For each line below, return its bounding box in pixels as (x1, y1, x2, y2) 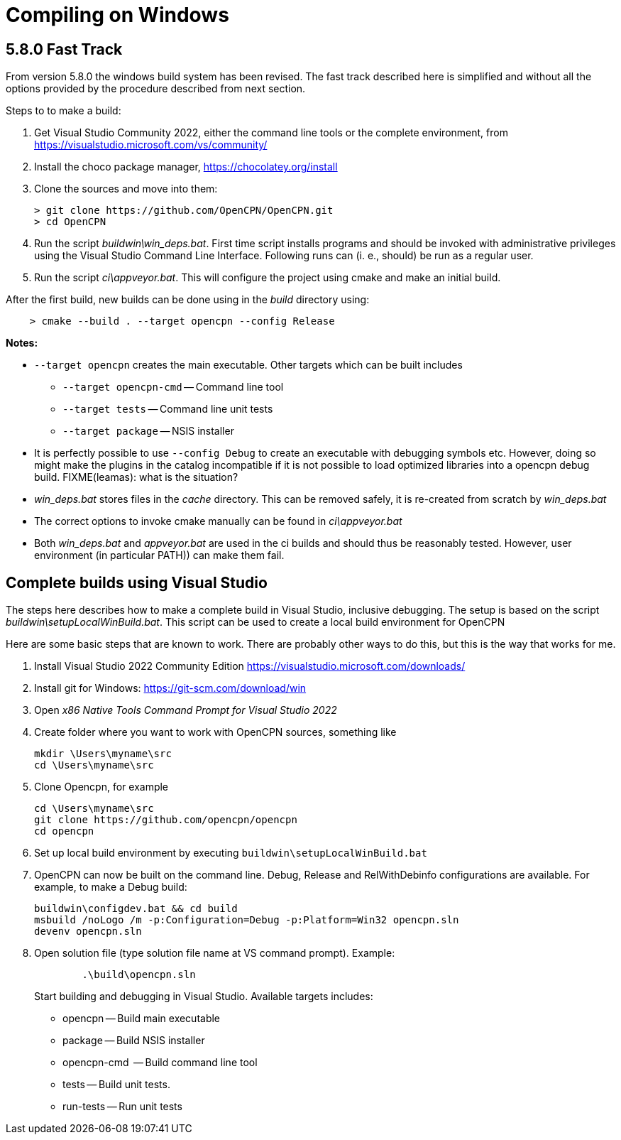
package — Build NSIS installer (62, 1034, 205, 1047)
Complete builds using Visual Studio (6, 573, 268, 592)
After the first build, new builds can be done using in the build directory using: (6, 293, 370, 306)
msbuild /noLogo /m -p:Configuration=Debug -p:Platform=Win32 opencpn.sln (34, 914, 459, 926)
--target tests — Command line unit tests (62, 403, 273, 416)
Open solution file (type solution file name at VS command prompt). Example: (34, 947, 395, 960)
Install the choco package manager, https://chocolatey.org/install (34, 161, 338, 173)
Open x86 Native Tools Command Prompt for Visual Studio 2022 (34, 704, 337, 717)
